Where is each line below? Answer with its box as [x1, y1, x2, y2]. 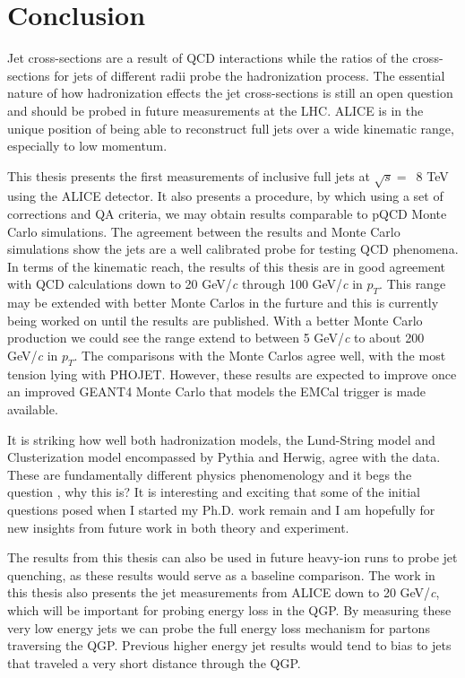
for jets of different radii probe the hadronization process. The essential [54, 65, 445, 84]
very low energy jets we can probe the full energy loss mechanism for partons [7, 618, 430, 637]
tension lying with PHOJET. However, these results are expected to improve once [7, 364, 457, 383]
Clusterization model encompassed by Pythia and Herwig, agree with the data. [7, 448, 441, 466]
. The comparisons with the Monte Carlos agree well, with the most [73, 346, 446, 364]
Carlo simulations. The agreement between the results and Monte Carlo [7, 222, 400, 240]
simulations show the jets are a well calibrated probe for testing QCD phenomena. [7, 239, 459, 258]
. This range [379, 274, 446, 293]
